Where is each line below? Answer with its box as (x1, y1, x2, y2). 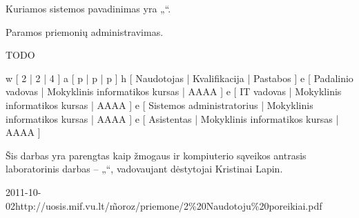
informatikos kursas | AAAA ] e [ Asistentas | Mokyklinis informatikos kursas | (6, 111, 339, 126)
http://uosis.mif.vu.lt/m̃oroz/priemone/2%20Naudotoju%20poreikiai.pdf (15, 198, 322, 212)
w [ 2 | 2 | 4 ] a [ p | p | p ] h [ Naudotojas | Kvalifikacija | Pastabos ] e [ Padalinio (6, 70, 353, 85)
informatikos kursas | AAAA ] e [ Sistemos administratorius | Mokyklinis (6, 97, 313, 112)
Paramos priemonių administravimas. (6, 24, 164, 39)
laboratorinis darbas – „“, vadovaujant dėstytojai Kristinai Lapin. (6, 161, 283, 176)
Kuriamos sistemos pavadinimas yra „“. (6, 1, 171, 15)
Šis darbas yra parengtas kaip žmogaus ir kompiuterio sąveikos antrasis (6, 148, 307, 162)
